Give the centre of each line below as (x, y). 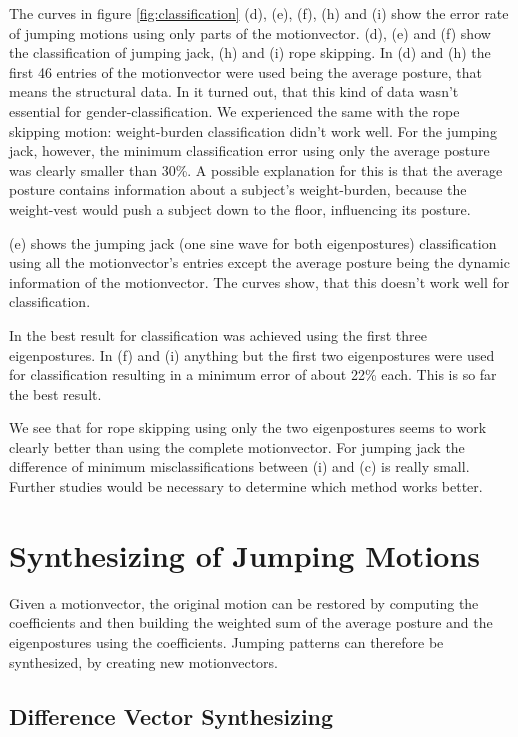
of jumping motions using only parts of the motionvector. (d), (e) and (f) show (250, 32)
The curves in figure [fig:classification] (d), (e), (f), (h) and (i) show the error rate (259, 13)
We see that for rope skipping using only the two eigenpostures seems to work (248, 427)
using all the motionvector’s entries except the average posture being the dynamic (259, 262)
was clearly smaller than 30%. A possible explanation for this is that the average (256, 169)
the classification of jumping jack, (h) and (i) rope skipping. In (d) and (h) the (250, 52)
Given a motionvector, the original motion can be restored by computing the (244, 602)
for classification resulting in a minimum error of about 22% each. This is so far (253, 374)
